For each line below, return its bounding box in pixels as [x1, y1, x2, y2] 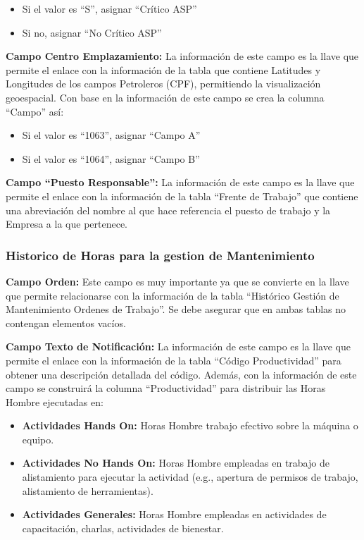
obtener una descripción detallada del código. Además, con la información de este [6, 367, 357, 381]
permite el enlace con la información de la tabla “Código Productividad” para [6, 352, 341, 367]
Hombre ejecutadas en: [6, 394, 103, 409]
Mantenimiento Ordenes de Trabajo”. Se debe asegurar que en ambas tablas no [6, 302, 346, 317]
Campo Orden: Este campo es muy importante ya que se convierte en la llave [6, 274, 349, 288]
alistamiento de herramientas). [22, 483, 153, 498]
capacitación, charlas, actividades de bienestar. [22, 520, 224, 535]
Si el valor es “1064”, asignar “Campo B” [22, 151, 200, 166]
